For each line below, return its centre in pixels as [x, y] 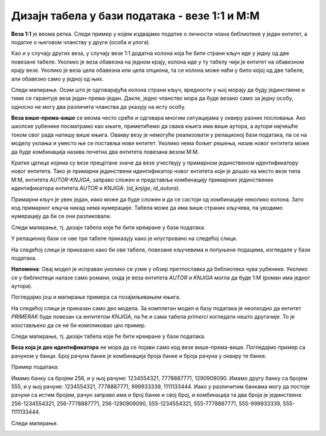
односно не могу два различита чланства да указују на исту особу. [99, 106]
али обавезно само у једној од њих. [57, 79]
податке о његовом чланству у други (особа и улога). [81, 42]
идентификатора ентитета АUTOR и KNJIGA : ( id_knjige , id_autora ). [96, 188]
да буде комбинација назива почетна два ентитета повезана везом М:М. [105, 152]
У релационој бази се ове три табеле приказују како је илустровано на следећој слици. [124, 238]
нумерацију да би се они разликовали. [61, 216]
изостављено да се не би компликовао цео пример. [78, 325]
